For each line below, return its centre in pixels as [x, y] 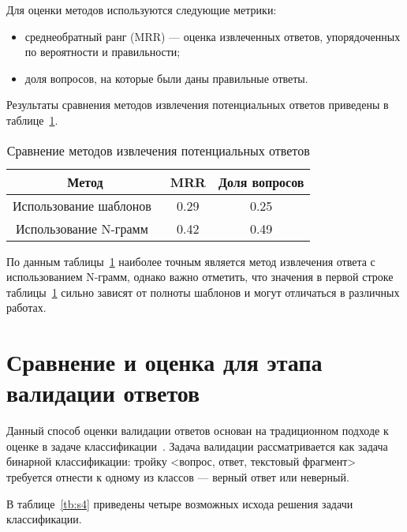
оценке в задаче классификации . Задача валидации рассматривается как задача [197, 446]
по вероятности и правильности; [103, 52]
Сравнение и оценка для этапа [164, 362]
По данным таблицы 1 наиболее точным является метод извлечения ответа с [191, 261]
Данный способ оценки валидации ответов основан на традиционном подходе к [198, 431]
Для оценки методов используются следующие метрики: [142, 9]
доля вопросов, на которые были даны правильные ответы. [166, 78]
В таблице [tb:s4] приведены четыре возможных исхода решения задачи [180, 503]
